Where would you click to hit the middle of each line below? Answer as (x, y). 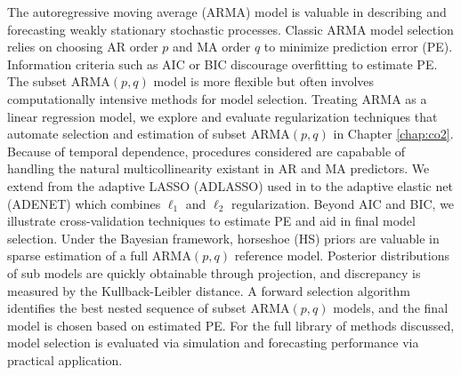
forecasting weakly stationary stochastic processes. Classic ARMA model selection (230, 29)
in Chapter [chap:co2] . (393, 134)
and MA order (212, 47)
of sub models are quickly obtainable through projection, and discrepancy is (214, 272)
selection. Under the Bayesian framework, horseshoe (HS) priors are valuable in (223, 238)
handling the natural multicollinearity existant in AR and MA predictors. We (218, 168)
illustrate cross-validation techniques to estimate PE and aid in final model (211, 221)
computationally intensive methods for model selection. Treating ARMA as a (217, 98)
